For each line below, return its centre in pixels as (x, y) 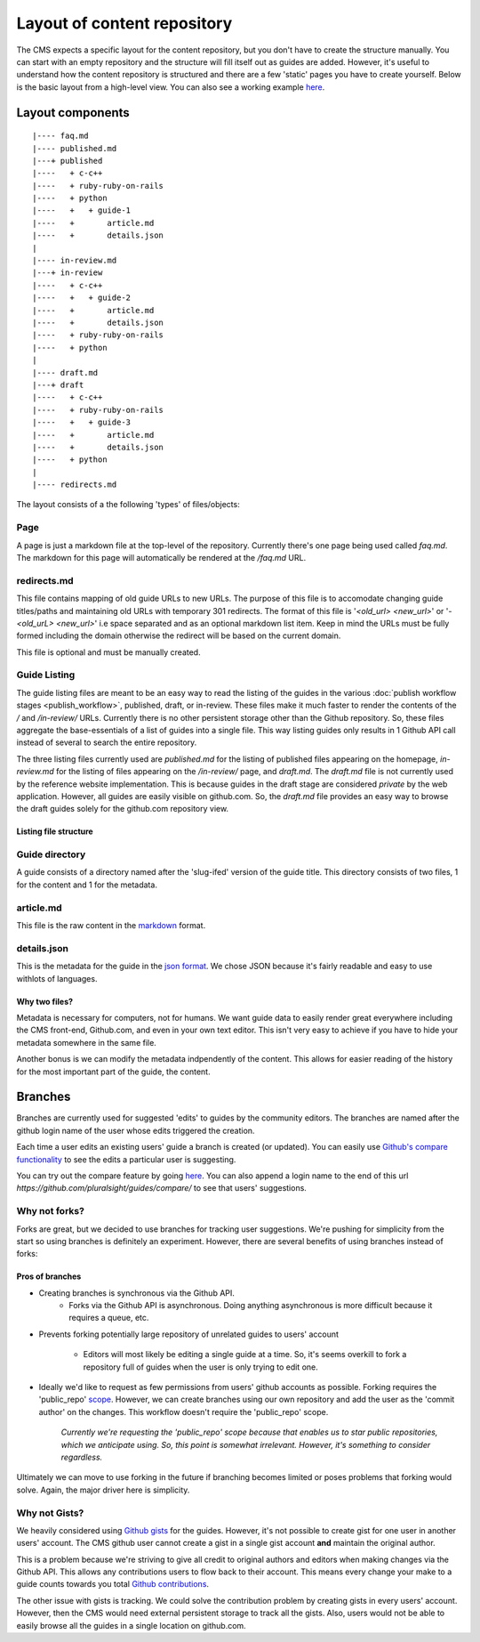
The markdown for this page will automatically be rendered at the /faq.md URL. (161, 557)
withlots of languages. (57, 978)
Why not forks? (50, 1211)
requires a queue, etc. (109, 1318)
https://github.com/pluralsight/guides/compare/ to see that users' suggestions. (161, 1188)
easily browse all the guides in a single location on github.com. (131, 1625)
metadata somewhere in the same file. (87, 1042)
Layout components (73, 113)
